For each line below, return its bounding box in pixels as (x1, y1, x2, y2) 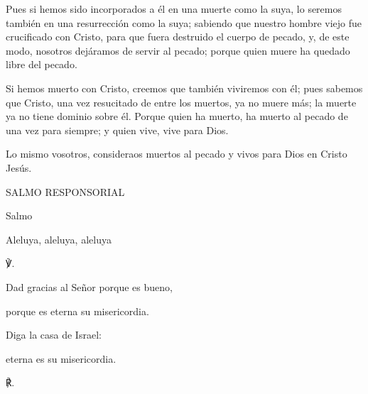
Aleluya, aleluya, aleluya (6, 231, 112, 246)
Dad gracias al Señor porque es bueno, (6, 279, 173, 294)
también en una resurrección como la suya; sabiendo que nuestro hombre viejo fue (6, 15, 362, 30)
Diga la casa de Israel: (6, 327, 102, 342)
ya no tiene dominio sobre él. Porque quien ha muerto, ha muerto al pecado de (6, 109, 348, 124)
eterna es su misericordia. (6, 351, 117, 366)
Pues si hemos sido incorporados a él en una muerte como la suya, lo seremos (6, 1, 342, 16)
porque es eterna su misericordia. (6, 303, 149, 318)
